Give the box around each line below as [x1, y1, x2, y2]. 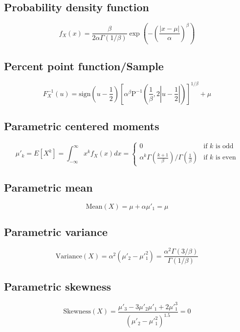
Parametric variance [4, 224, 108, 239]
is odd [216, 143, 234, 150]
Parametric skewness [4, 278, 111, 293]
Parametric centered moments [4, 118, 159, 134]
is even [216, 154, 236, 161]
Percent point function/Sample [4, 58, 164, 73]
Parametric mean [4, 180, 93, 195]
